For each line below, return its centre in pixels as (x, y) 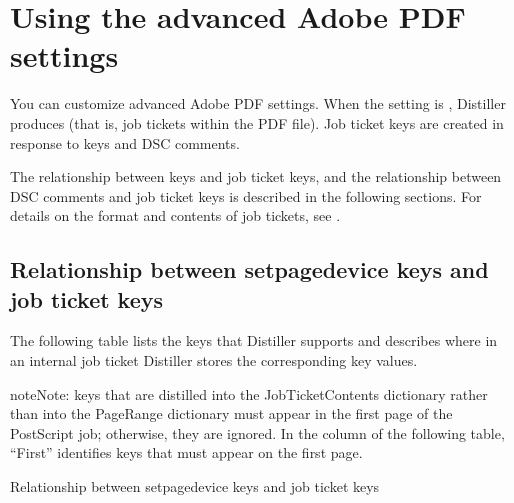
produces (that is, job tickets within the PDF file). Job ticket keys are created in (257, 122)
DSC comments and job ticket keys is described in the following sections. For (246, 195)
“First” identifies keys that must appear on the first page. (186, 452)
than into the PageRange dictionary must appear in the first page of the (231, 413)
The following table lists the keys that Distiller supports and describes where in (254, 340)
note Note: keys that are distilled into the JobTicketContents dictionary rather (249, 393)
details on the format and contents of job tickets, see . (175, 215)
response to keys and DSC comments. (125, 142)
